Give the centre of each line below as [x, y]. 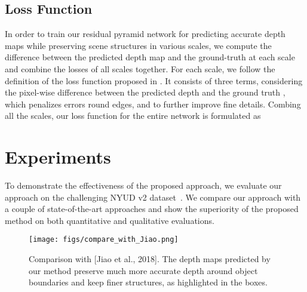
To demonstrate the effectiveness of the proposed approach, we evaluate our [143, 185]
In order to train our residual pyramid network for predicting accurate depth [145, 34]
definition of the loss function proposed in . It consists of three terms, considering [154, 80]
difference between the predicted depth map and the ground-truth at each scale [150, 57]
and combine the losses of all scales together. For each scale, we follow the [140, 68]
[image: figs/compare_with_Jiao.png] [104, 240]
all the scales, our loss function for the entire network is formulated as [133, 116]
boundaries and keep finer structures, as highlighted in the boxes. [148, 282]
